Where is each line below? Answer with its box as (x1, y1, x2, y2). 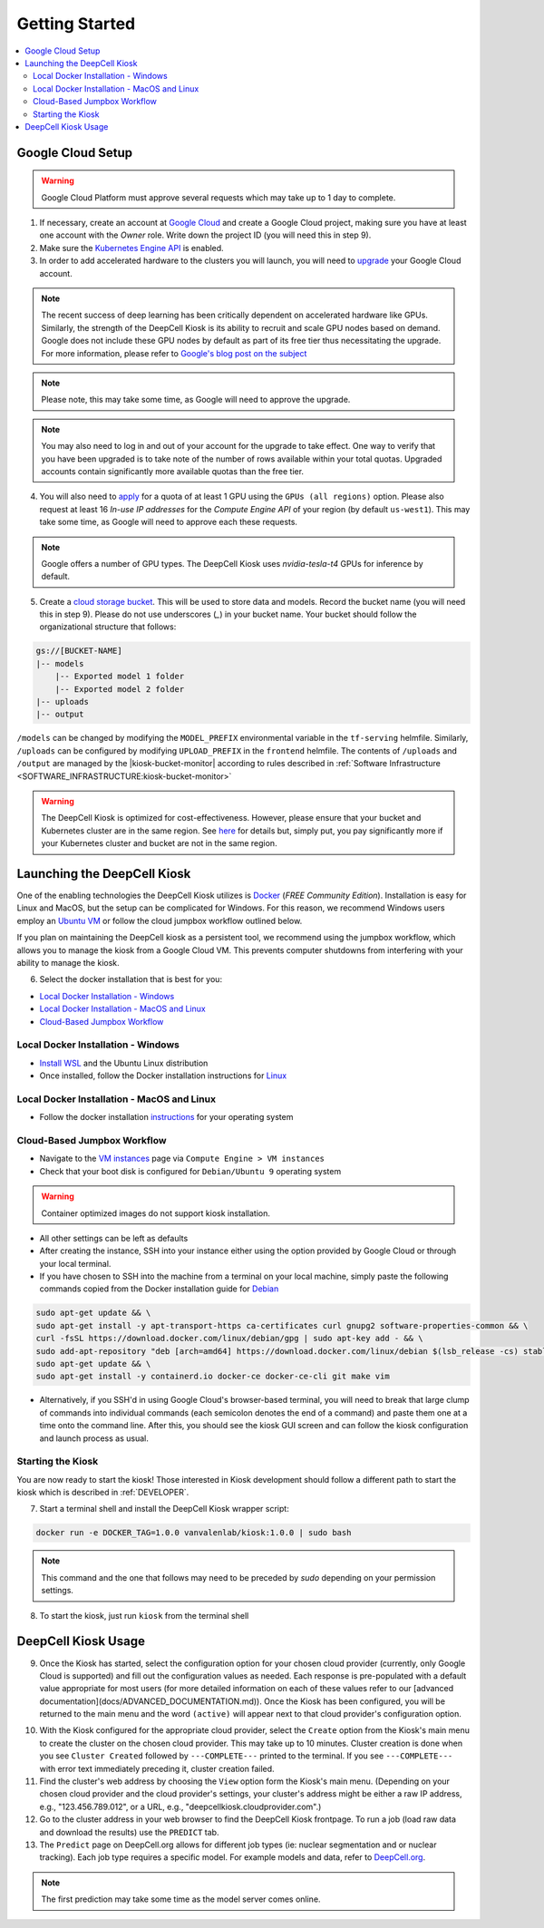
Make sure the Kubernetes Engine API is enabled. (39, 242, 224, 253)
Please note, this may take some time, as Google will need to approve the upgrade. (41, 394, 351, 405)
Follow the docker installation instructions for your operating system (39, 1112, 294, 1123)
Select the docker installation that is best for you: (39, 974, 222, 985)
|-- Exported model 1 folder (54, 671, 185, 682)
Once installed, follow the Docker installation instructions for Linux (39, 1070, 287, 1081)
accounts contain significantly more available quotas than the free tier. (41, 465, 304, 476)
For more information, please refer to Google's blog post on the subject (41, 347, 307, 358)
